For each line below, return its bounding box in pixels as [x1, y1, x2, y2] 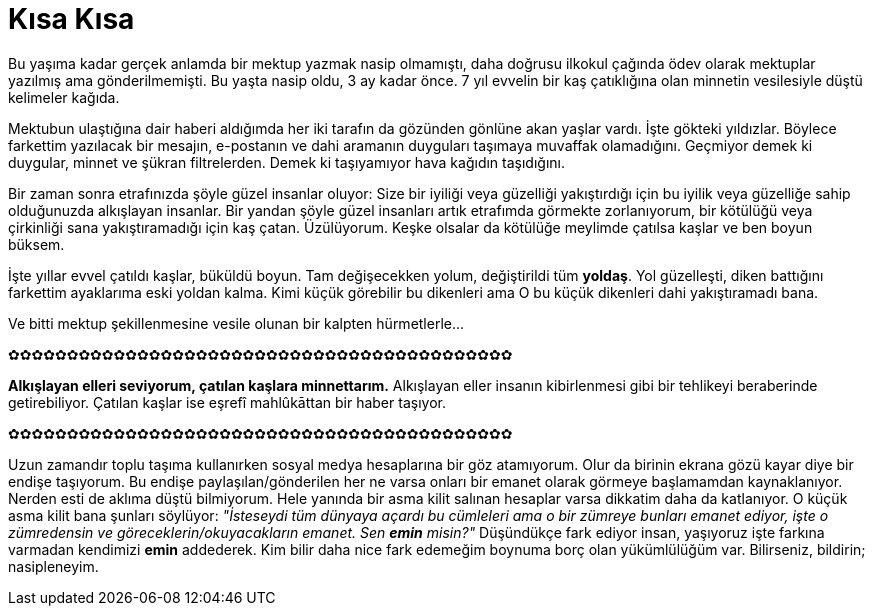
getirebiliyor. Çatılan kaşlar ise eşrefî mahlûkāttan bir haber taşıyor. [8, 393, 446, 411]
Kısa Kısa [8, 2, 135, 36]
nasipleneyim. [8, 557, 99, 575]
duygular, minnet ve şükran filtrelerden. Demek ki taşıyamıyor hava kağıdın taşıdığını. [8, 153, 565, 171]
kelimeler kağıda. [8, 88, 120, 106]
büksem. [8, 235, 65, 253]
